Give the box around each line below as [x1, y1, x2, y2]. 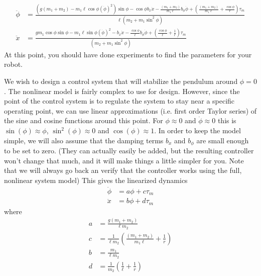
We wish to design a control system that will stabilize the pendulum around [4, 76, 238, 86]
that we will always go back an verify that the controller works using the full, [4, 165, 242, 175]
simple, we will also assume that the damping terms [4, 135, 164, 145]
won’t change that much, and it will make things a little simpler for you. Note [4, 155, 244, 165]
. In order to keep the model [154, 125, 241, 136]
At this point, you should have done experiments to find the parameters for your [4, 49, 252, 59]
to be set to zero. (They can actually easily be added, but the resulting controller [4, 145, 254, 156]
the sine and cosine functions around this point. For [4, 115, 163, 126]
